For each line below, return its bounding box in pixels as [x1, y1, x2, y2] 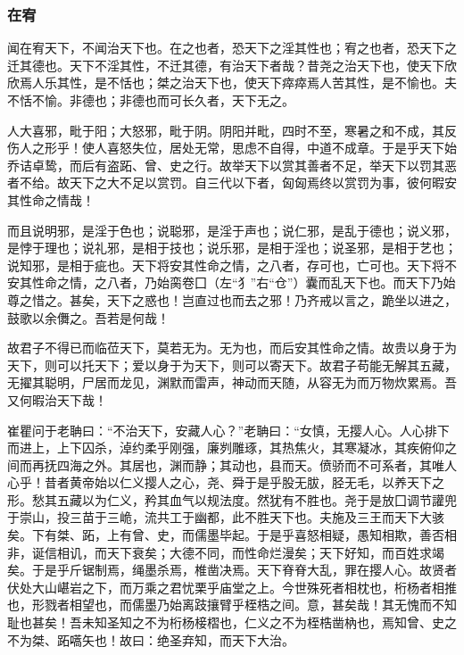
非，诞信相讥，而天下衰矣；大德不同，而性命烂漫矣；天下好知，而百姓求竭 [7, 543, 444, 561]
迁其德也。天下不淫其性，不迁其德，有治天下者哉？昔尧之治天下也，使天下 [7, 55, 444, 74]
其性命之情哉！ [7, 190, 95, 209]
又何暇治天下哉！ [7, 390, 107, 409]
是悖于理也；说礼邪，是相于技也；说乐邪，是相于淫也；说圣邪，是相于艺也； [7, 238, 457, 257]
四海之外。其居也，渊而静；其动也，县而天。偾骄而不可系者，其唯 [56, 455, 444, 474]
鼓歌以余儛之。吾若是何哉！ [7, 308, 170, 327]
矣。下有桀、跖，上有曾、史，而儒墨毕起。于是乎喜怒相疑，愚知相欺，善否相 [7, 526, 457, 544]
